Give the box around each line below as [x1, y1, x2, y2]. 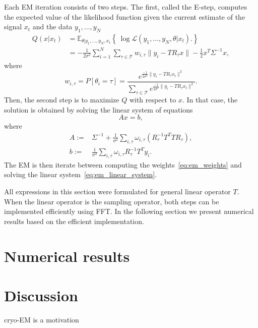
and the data [32, 21, 73, 32]
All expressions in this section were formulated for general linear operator [4, 186, 231, 197]
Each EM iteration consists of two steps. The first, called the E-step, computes [4, 2, 247, 12]
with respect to [129, 94, 176, 104]
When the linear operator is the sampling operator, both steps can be [4, 196, 219, 206]
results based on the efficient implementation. [4, 215, 144, 226]
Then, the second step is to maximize [4, 94, 119, 104]
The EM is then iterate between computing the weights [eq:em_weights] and [4, 159, 242, 170]
